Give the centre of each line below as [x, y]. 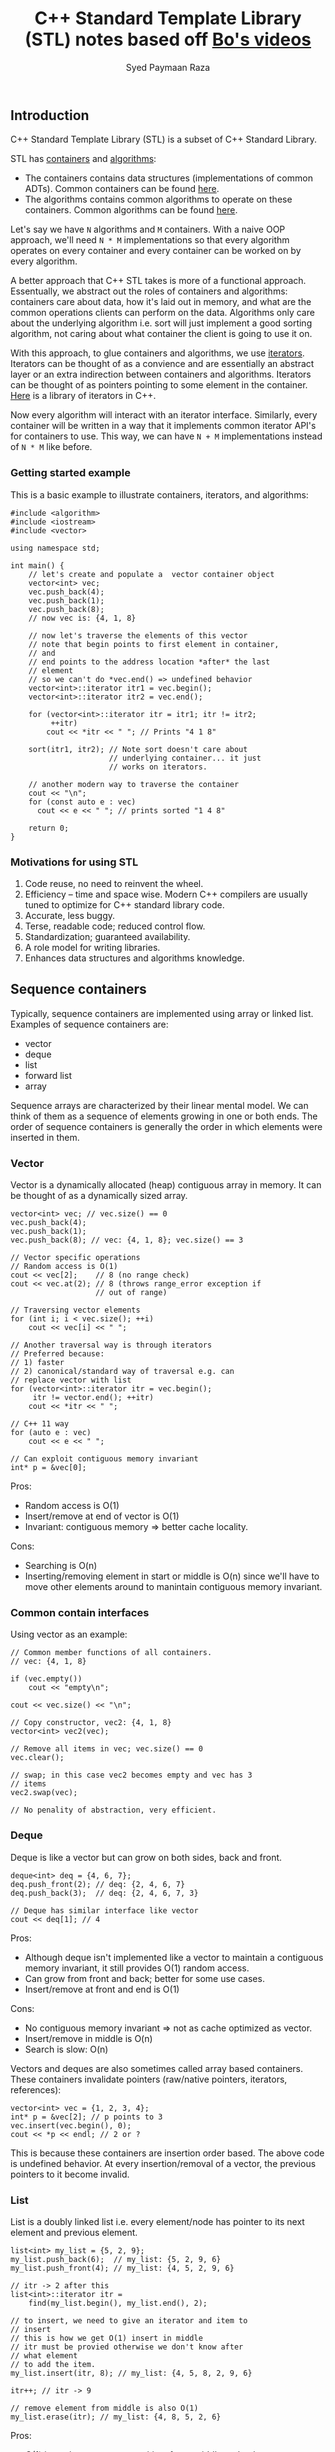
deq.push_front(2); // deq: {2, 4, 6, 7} [98, 1884]
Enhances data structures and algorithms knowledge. [134, 958]
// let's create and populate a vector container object [151, 574]
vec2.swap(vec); [44, 1793]
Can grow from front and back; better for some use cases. [144, 1978]
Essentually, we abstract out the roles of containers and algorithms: [149, 291]
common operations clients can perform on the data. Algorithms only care [162, 313]
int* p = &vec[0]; [48, 1468]
